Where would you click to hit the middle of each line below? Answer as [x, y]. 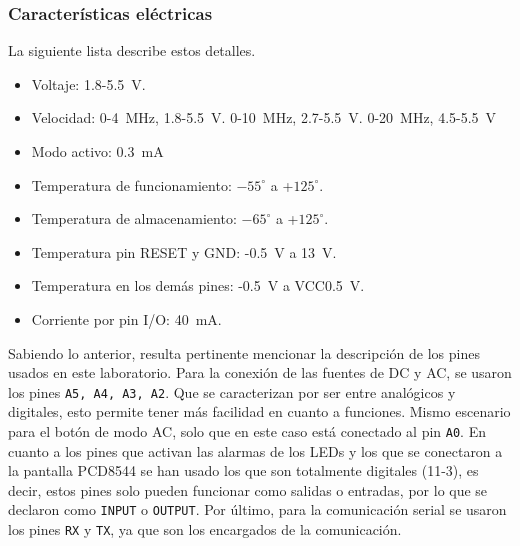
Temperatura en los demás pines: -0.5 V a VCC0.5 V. [198, 285]
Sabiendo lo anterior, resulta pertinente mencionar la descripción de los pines [244, 352]
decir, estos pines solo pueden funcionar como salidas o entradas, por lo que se [248, 489]
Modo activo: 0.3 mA [97, 151]
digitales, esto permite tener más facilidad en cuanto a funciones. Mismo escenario [259, 411]
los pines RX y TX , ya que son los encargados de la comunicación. [205, 529]
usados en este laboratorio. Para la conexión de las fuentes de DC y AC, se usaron [260, 372]
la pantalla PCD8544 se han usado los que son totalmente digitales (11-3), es [243, 470]
